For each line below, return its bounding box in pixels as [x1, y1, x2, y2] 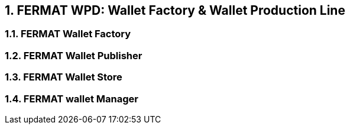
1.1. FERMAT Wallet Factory [5, 28, 131, 40]
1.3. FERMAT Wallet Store [5, 71, 122, 83]
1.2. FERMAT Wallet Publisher [5, 49, 142, 62]
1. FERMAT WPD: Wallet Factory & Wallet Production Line [5, 3, 345, 18]
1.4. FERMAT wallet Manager [5, 92, 138, 105]
